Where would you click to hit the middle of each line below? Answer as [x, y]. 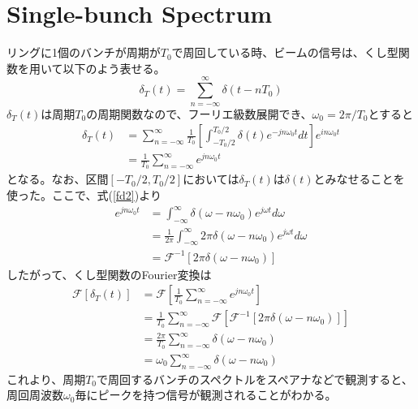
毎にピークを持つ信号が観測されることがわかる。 [206, 395]
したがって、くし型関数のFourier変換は [109, 274]
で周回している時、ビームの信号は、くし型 [285, 52]
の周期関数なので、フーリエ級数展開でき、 [199, 113]
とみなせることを [359, 179]
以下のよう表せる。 [114, 68]
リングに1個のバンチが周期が [84, 52]
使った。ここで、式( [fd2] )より [84, 195]
